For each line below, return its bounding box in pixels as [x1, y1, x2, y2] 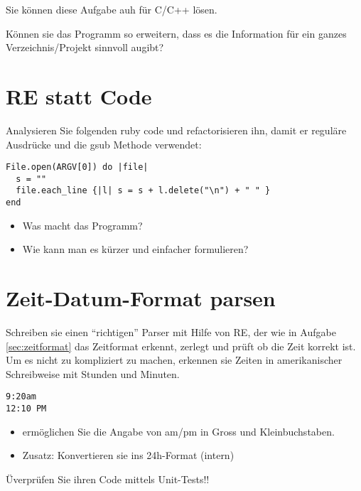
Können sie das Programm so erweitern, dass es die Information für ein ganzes [6, 26, 347, 41]
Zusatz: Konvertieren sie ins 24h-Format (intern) [22, 448, 235, 463]
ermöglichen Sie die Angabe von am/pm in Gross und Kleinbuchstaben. [22, 423, 335, 438]
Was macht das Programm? [22, 217, 143, 232]
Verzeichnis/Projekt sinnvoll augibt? [6, 40, 164, 55]
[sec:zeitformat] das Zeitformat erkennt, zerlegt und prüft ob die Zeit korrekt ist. [6, 338, 356, 353]
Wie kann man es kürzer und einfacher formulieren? [22, 242, 249, 257]
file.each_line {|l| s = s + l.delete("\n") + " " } [16, 185, 271, 196]
